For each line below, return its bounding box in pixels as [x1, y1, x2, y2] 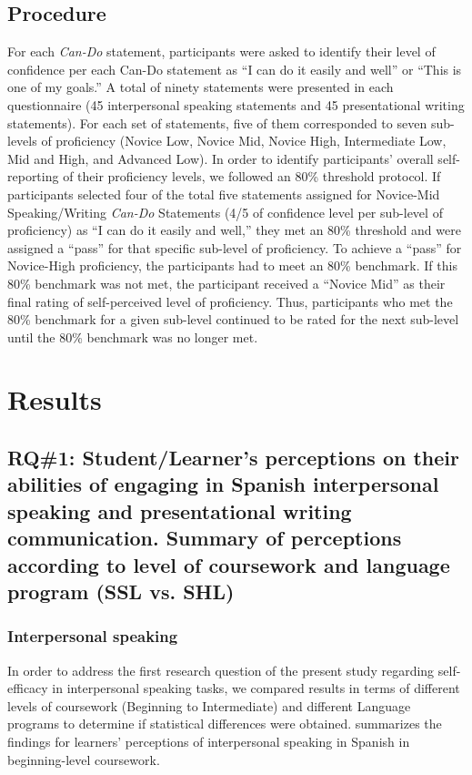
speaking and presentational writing [7, 496, 352, 525]
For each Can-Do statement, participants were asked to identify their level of [7, 42, 436, 61]
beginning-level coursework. [7, 750, 160, 769]
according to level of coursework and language [7, 550, 450, 578]
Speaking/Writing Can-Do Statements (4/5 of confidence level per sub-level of [7, 202, 443, 221]
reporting [7, 167, 59, 186]
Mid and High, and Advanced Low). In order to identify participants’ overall [7, 148, 434, 168]
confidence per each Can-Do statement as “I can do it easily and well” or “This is [7, 59, 462, 78]
